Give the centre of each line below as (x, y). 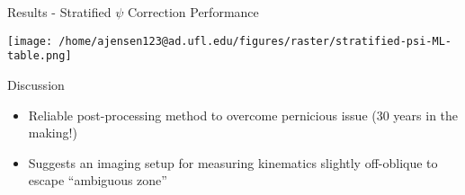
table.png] (40, 56)
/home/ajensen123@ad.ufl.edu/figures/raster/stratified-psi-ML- (255, 41)
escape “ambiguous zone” (98, 180)
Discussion (36, 84)
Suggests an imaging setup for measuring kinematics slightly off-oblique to (233, 162)
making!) (53, 133)
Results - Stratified (59, 12)
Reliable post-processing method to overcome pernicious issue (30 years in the (243, 115)
